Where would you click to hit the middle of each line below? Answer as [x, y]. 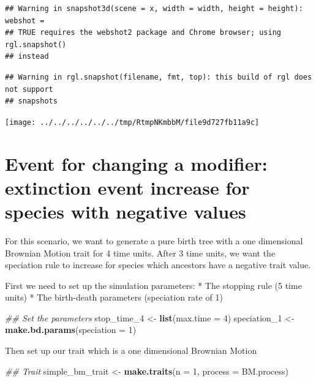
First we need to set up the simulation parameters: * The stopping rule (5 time [153, 285]
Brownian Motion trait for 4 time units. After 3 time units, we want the [140, 253]
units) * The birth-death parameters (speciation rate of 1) [114, 297]
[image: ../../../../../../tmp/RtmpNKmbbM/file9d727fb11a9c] [132, 122]
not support [29, 89]
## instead [27, 57]
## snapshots [31, 101]
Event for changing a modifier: [136, 163]
